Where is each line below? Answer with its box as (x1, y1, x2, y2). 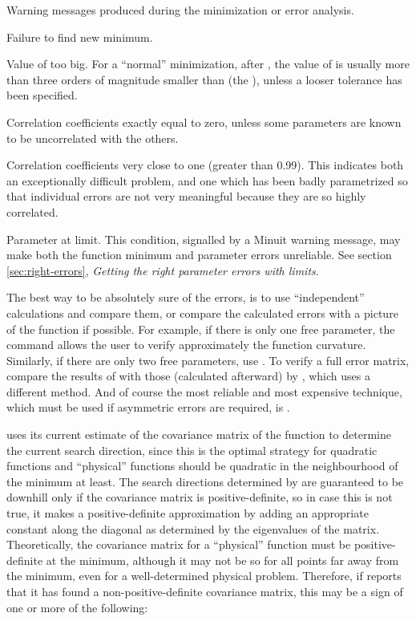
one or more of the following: (6, 599, 148, 615)
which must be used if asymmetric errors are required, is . (6, 399, 290, 416)
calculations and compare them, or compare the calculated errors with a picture (6, 304, 398, 321)
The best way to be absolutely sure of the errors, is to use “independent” (6, 289, 365, 306)
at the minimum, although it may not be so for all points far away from (46, 551, 399, 568)
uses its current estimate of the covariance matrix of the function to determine (6, 426, 391, 443)
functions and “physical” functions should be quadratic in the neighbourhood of (6, 457, 398, 474)
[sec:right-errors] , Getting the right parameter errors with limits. (6, 262, 320, 278)
